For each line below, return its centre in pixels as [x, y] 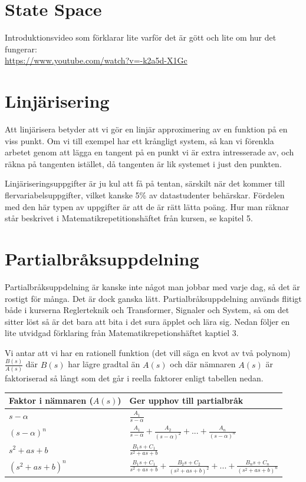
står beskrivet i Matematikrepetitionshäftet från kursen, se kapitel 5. [129, 218]
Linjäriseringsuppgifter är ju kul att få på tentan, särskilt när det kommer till [145, 183]
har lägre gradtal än [104, 364]
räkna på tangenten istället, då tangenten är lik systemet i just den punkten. [143, 163]
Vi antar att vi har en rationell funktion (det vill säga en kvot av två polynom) [148, 352]
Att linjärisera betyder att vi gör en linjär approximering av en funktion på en [146, 129]
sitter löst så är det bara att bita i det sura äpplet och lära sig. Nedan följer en [147, 321]
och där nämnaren [203, 364]
